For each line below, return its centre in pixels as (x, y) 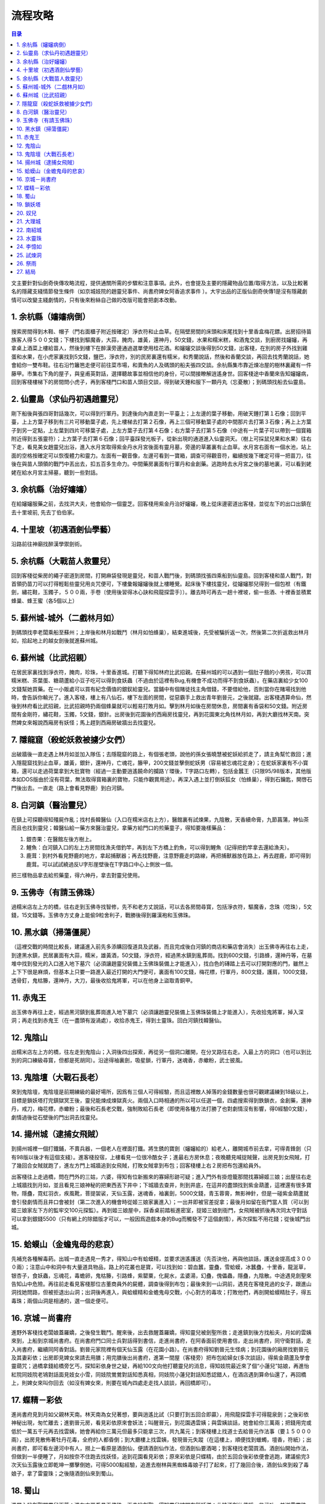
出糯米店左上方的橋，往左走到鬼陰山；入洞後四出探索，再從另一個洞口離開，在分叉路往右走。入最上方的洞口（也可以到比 (161, 1052)
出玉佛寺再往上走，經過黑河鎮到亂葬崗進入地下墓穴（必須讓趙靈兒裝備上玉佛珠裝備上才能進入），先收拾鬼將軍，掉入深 (157, 1012)
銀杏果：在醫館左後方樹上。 (60, 839)
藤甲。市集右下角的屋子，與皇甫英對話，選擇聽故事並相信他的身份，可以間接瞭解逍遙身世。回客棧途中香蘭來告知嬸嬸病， (161, 374)
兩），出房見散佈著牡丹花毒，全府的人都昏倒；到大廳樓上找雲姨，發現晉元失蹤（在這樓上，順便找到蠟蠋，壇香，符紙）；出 (161, 1440)
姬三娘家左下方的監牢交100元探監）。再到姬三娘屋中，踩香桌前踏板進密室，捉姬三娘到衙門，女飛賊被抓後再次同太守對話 (159, 1210)
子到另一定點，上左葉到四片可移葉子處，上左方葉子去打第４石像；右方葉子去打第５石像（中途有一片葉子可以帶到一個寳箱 (161, 430)
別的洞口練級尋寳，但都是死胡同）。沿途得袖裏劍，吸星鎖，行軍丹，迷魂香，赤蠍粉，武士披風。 (128, 1060)
